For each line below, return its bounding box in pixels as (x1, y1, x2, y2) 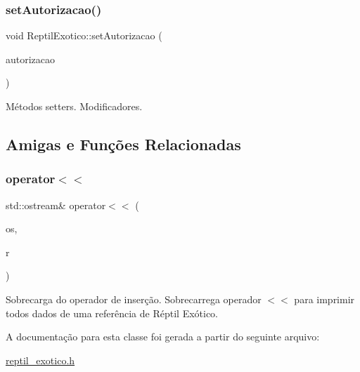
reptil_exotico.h (6, 352, 75, 367)
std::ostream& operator (6, 197, 106, 212)
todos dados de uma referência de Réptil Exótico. (6, 305, 219, 320)
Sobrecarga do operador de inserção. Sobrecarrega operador (6, 291, 262, 306)
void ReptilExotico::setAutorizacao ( (6, 28, 162, 43)
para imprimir (294, 291, 355, 306)
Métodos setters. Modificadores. (6, 99, 143, 113)
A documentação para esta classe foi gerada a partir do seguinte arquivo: (6, 329, 320, 344)
